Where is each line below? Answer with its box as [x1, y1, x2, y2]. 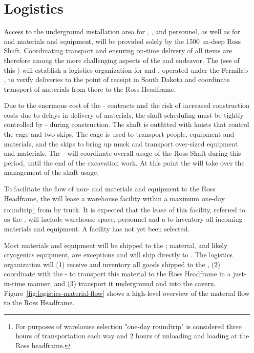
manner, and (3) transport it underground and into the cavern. [27, 278, 216, 289]
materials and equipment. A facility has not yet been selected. [4, 224, 190, 234]
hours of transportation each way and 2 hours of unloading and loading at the [15, 331, 249, 341]
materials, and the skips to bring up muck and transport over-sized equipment [4, 138, 238, 148]
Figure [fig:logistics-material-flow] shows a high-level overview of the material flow [4, 288, 250, 298]
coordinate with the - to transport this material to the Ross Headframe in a [4, 269, 231, 279]
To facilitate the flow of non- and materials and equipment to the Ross [4, 184, 215, 194]
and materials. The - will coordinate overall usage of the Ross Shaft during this [4, 148, 241, 158]
